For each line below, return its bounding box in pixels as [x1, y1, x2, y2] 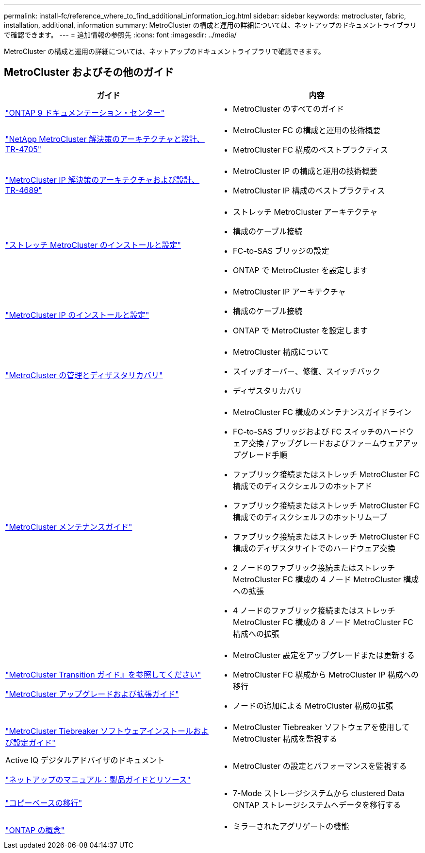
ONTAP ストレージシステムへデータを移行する [233, 800, 401, 810]
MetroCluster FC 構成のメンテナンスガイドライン [233, 407, 412, 417]
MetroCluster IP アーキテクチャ [233, 286, 346, 296]
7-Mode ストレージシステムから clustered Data [233, 788, 405, 798]
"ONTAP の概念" [5, 825, 65, 835]
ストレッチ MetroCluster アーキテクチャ [233, 207, 378, 217]
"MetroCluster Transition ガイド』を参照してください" [5, 669, 201, 679]
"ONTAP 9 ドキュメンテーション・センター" [5, 107, 165, 118]
